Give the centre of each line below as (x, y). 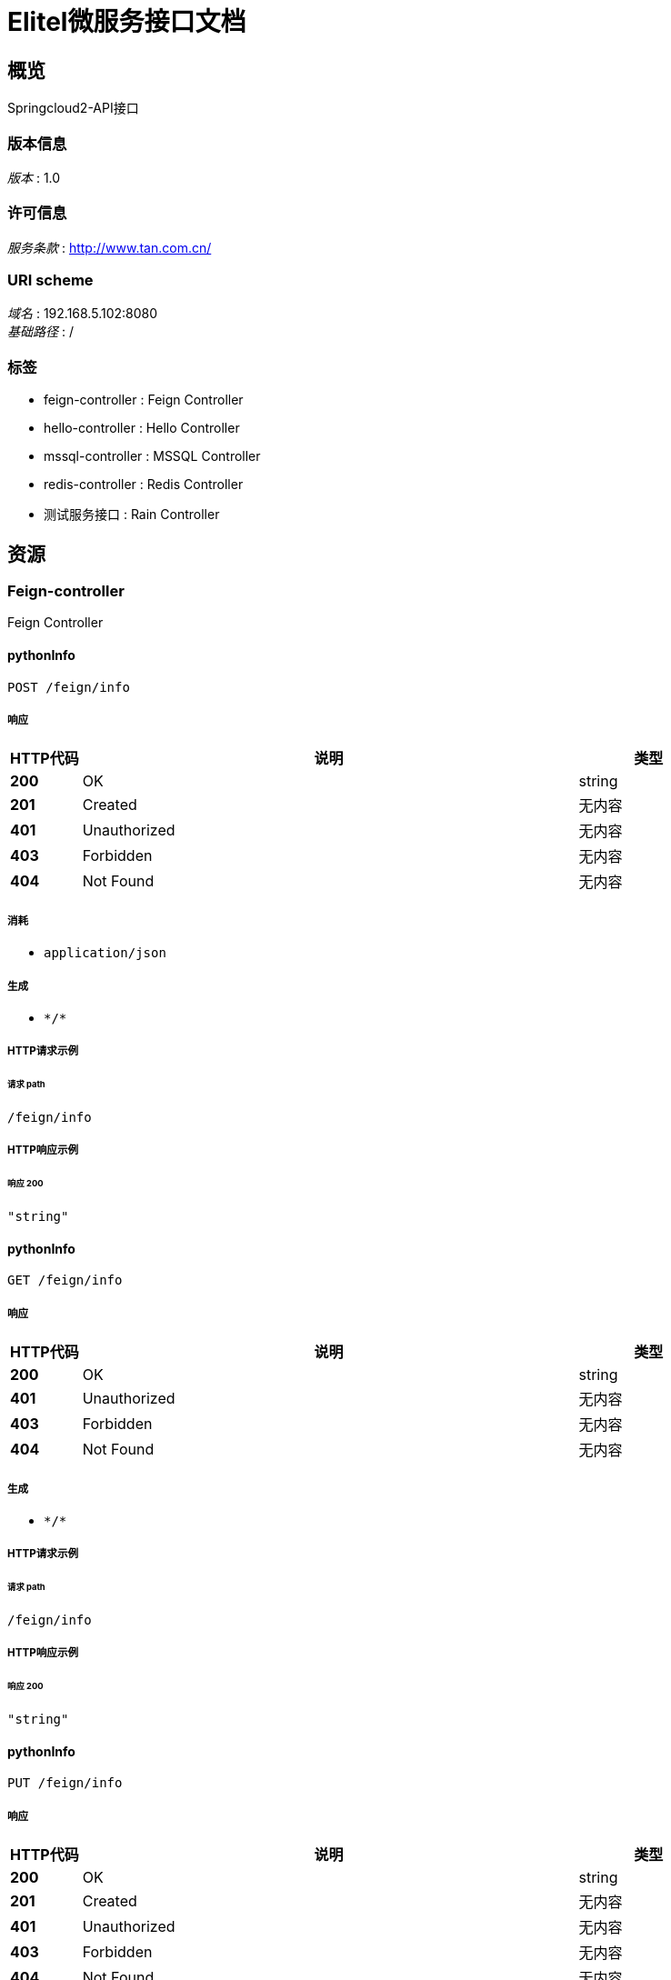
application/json (105, 953)
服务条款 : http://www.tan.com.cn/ (110, 247)
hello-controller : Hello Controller (142, 428)
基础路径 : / (40, 332)
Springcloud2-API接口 (73, 108)
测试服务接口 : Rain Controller (132, 515)
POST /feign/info (69, 687)
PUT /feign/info (65, 1783)
